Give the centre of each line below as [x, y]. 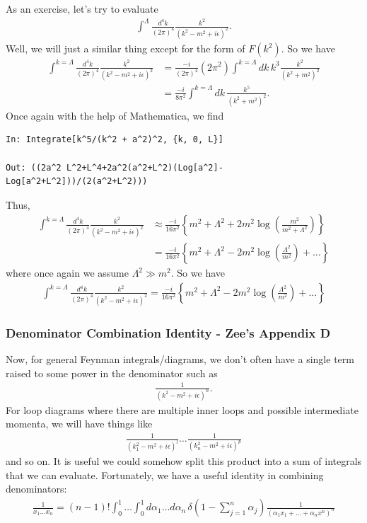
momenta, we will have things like [79, 424]
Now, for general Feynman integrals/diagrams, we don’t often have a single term [180, 359]
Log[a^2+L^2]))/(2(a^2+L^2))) [77, 182]
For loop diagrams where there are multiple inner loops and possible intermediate [182, 409]
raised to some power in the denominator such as [112, 373]
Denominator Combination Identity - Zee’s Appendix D [168, 332]
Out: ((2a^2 [34, 167]
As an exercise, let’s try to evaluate [82, 8]
